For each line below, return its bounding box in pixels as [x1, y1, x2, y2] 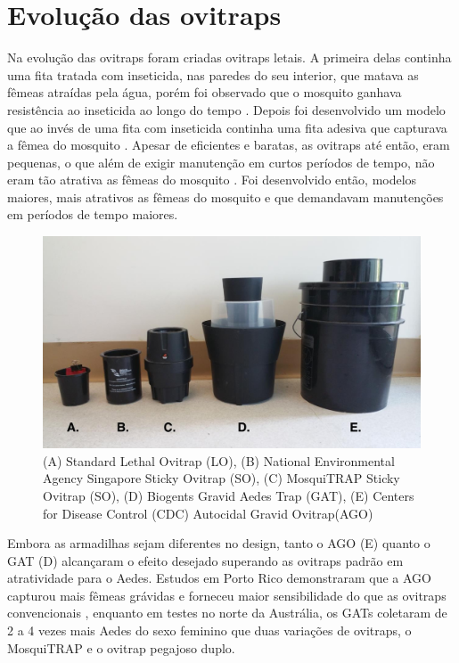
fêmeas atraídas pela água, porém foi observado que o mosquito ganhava [7, 83, 402, 102]
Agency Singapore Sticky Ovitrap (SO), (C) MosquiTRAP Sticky [43, 469, 400, 487]
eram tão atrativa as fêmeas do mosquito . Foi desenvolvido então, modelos [7, 170, 417, 189]
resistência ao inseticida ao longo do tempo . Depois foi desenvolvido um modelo [7, 100, 446, 119]
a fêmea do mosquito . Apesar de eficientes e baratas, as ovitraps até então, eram [7, 135, 450, 154]
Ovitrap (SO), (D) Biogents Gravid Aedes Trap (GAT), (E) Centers [43, 486, 414, 504]
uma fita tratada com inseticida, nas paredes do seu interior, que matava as [7, 65, 419, 84]
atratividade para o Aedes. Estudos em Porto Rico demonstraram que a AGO [7, 569, 431, 587]
